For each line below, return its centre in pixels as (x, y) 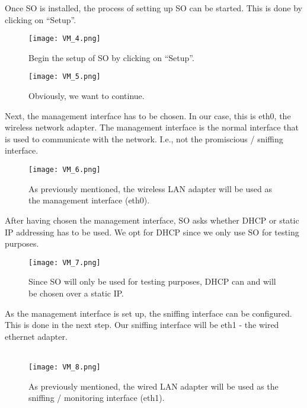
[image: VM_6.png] (65, 170)
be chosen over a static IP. (76, 293)
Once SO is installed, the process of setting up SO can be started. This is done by (153, 8)
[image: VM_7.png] (65, 262)
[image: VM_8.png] (65, 367)
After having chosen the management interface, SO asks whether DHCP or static (152, 220)
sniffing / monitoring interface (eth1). (97, 398)
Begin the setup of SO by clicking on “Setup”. (111, 57)
